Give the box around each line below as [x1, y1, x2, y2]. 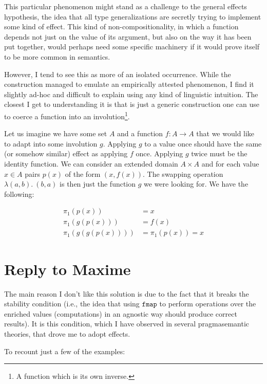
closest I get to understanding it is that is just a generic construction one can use [4, 99, 259, 109]
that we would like [196, 128, 255, 139]
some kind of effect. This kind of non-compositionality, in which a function [4, 21, 239, 32]
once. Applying [136, 148, 183, 159]
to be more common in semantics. [4, 51, 110, 62]
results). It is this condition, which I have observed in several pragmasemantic [4, 318, 250, 329]
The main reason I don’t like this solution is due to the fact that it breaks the [4, 288, 249, 299]
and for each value [201, 158, 259, 169]
